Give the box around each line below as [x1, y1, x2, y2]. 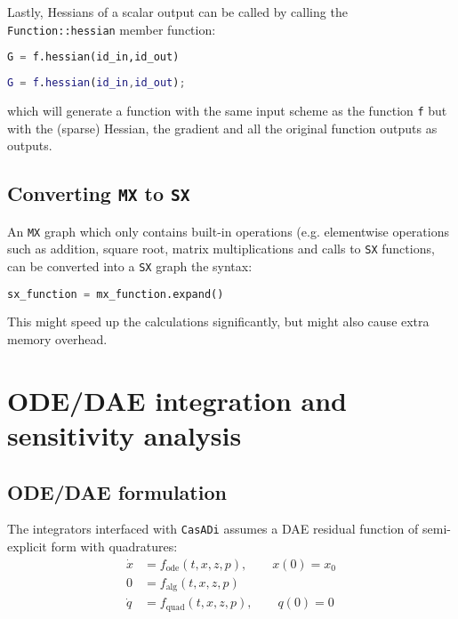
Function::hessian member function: [7, 20, 216, 38]
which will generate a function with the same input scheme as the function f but [7, 101, 447, 119]
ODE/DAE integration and [7, 382, 348, 418]
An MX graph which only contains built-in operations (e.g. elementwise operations [7, 221, 449, 240]
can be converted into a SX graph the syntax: [7, 256, 253, 275]
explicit [7, 537, 47, 556]
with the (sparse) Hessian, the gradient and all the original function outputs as [7, 118, 438, 137]
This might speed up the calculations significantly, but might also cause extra [7, 312, 430, 331]
